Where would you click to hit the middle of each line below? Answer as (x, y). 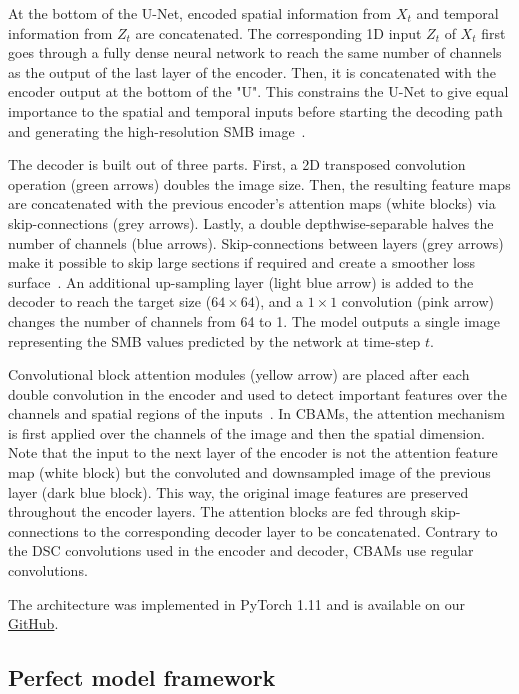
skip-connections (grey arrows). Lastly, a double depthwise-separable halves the (251, 222)
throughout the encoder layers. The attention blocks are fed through (217, 511)
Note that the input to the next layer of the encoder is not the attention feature (253, 452)
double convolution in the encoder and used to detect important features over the (257, 393)
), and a (278, 301)
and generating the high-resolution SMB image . (157, 130)
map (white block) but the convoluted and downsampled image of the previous (249, 472)
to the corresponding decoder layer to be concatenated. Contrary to (290, 530)
